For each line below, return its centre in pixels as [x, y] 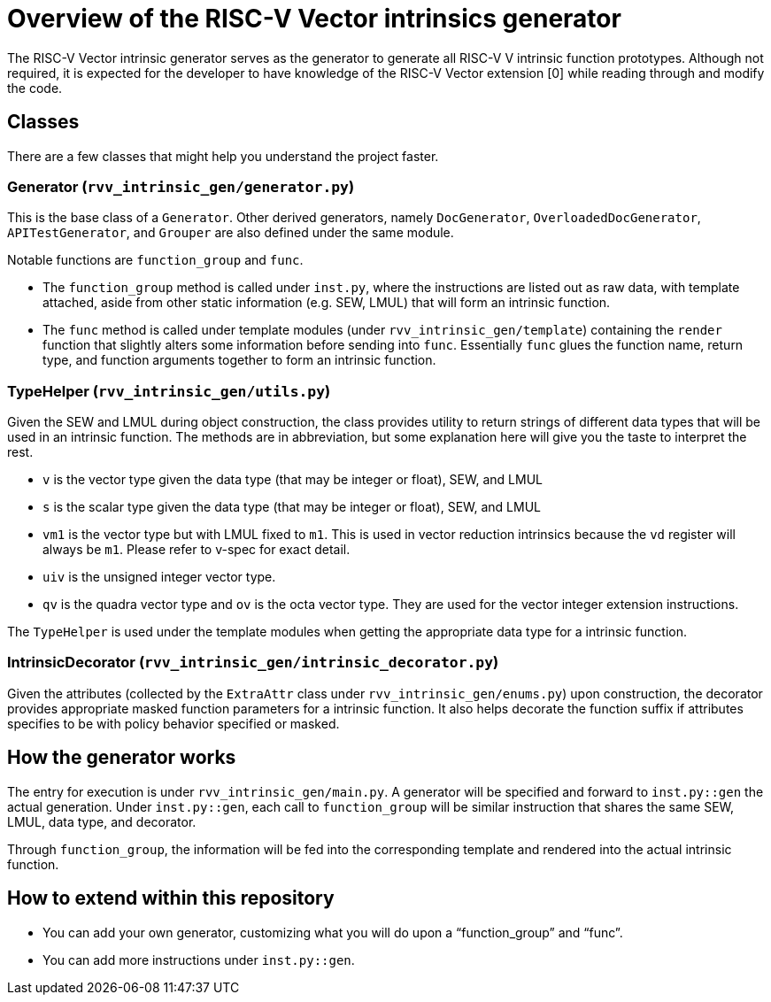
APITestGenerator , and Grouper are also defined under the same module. [231, 233]
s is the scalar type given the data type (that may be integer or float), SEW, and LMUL [292, 507]
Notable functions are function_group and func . [155, 260]
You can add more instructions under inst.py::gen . [199, 960]
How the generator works [122, 758]
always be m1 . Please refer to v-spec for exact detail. [197, 550]
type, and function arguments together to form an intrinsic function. [239, 360]
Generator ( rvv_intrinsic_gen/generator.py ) [181, 186]
